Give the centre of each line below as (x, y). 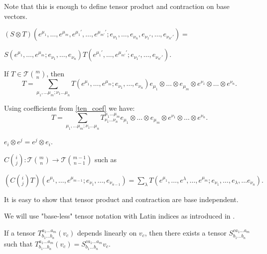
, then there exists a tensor (186, 232)
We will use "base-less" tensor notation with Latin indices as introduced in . (120, 216)
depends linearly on (107, 232)
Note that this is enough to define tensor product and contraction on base (117, 6)
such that (18, 243)
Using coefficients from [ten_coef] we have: (69, 108)
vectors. (16, 16)
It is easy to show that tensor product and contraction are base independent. (121, 199)
